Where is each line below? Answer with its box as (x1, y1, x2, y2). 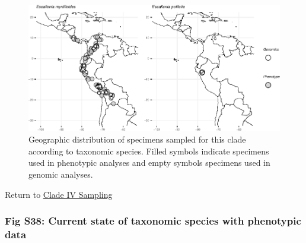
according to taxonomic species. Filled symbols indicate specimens (28, 144, 269, 157)
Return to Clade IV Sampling (5, 188, 113, 200)
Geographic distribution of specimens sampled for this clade (28, 133, 246, 146)
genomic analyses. (28, 168, 93, 181)
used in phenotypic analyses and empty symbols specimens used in (28, 156, 270, 169)
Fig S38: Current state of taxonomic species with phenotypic (5, 213, 301, 228)
